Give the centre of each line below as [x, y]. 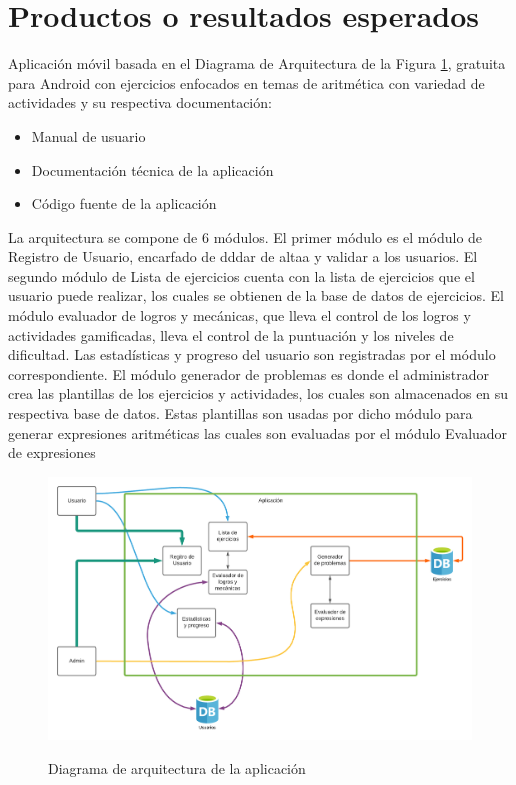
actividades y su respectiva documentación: [140, 102]
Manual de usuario [88, 135]
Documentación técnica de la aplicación [152, 169]
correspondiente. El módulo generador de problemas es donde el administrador [249, 373]
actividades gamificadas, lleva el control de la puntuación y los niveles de [231, 334]
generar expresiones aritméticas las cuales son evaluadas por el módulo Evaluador [258, 432]
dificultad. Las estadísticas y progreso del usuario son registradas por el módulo [252, 354]
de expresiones [52, 452]
